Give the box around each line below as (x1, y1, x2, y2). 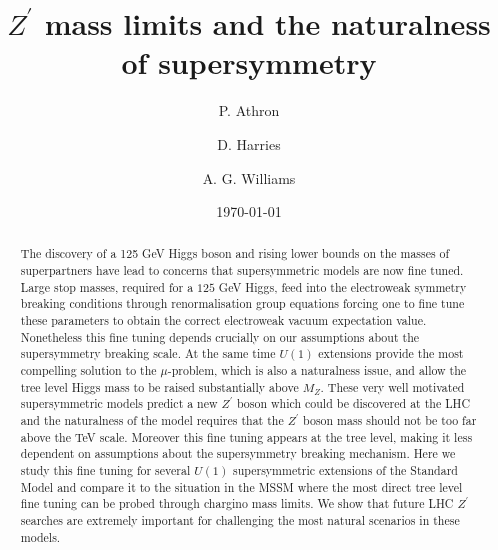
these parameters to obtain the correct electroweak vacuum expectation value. (20, 312, 427, 329)
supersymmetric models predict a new (20, 395, 218, 412)
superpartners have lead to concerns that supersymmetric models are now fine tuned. (20, 262, 464, 279)
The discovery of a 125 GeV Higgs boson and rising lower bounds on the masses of (20, 245, 450, 262)
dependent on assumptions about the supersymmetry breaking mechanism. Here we (20, 445, 456, 462)
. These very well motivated (320, 378, 465, 395)
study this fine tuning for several (20, 462, 191, 479)
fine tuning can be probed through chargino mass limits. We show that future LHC (20, 495, 454, 512)
